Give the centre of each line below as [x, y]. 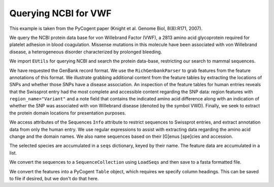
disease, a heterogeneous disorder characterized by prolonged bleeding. [86, 52]
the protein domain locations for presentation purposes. [68, 113]
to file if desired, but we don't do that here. [54, 178]
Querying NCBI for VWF [60, 13]
